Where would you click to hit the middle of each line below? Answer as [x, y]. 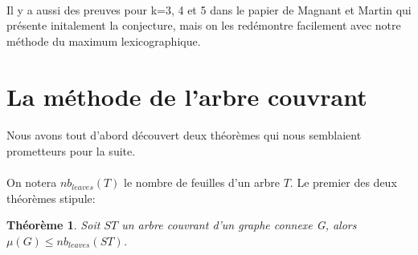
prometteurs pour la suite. [71, 150]
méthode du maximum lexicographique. [104, 40]
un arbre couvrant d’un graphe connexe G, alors [239, 225]
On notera [32, 182]
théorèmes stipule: [51, 198]
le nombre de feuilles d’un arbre [202, 182]
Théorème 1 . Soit [53, 225]
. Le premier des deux [343, 182]
